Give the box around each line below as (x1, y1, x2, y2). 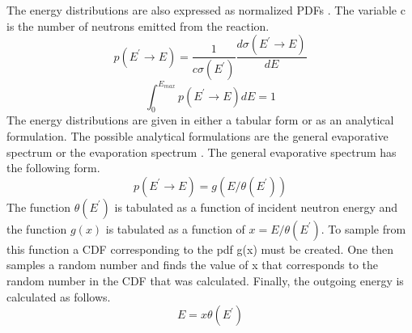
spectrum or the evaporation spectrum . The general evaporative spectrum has (6, 143, 397, 160)
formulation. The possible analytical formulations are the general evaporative (6, 127, 389, 144)
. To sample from (321, 220, 406, 237)
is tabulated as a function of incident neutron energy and (114, 198, 398, 215)
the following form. (6, 159, 100, 176)
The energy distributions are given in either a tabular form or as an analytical (6, 112, 394, 129)
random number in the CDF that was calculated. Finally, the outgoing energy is (6, 272, 404, 289)
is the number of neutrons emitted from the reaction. (6, 17, 270, 34)
